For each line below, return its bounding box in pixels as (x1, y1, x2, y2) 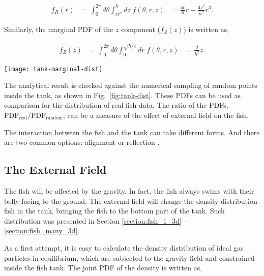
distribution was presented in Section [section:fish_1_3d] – (4, 215, 188, 226)
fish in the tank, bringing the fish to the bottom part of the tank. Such (4, 205, 225, 216)
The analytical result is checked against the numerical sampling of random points (4, 80, 257, 90)
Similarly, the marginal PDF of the (4, 24, 113, 35)
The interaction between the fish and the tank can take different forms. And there (4, 127, 260, 137)
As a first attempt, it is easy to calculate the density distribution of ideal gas (4, 242, 244, 253)
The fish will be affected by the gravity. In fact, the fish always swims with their (4, 185, 254, 196)
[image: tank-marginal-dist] (4, 65, 103, 73)
